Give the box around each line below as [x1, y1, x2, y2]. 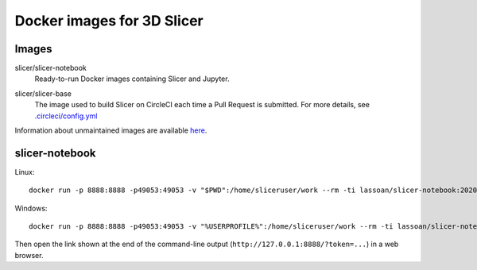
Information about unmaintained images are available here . [14, 125, 207, 135]
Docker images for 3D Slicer [14, 12, 204, 29]
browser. [14, 250, 44, 260]
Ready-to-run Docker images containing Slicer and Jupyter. [34, 74, 230, 83]
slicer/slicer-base [14, 88, 72, 98]
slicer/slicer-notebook [14, 64, 87, 73]
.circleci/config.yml [34, 111, 98, 121]
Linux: [14, 167, 35, 176]
